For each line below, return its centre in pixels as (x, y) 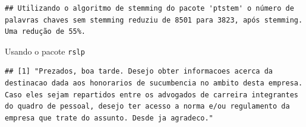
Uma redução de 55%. (45, 32)
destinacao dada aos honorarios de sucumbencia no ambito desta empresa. (154, 83)
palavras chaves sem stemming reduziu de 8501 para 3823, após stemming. (154, 20)
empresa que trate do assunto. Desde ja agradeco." (109, 118)
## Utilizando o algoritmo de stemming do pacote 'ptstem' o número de (149, 8)
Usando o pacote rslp (45, 51)
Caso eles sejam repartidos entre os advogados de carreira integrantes (152, 95)
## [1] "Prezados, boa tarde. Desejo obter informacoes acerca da (139, 72)
